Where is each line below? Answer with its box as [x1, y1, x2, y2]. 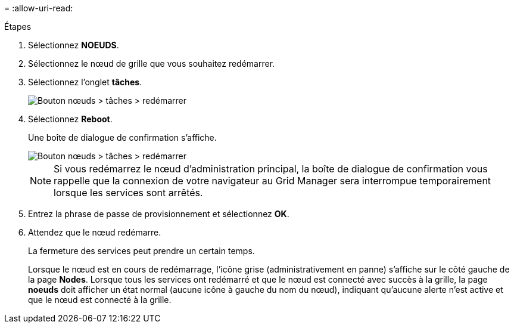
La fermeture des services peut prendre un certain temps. [28, 246, 255, 256]
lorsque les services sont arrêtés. [54, 187, 203, 199]
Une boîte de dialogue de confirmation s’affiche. [28, 132, 217, 143]
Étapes [4, 21, 32, 32]
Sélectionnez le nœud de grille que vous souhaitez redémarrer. [28, 58, 275, 69]
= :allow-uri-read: [4, 3, 73, 13]
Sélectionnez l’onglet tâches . [28, 77, 142, 87]
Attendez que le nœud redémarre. [28, 227, 161, 237]
